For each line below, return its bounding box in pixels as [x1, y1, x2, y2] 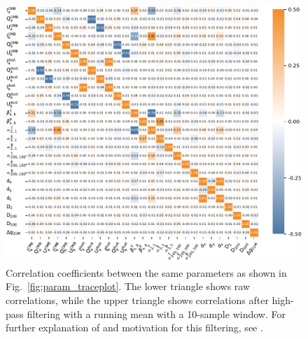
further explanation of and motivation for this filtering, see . [6, 320, 263, 335]
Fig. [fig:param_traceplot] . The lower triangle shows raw [6, 279, 251, 294]
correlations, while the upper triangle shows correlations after [6, 292, 269, 307]
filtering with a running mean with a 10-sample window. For [27, 306, 286, 321]
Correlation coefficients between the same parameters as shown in [6, 265, 287, 280]
